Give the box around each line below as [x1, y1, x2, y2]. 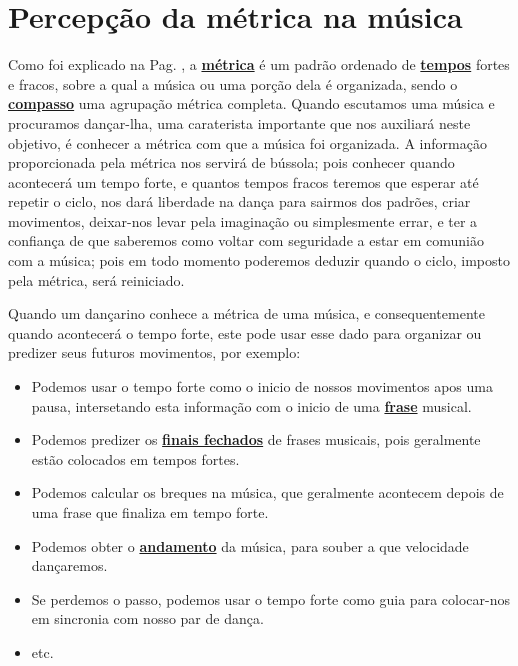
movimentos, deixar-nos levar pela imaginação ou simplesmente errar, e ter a [8, 210, 478, 231]
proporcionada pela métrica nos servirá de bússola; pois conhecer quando [8, 152, 455, 173]
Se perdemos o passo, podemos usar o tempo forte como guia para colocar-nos [31, 588, 510, 609]
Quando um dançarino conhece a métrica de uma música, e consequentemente [8, 303, 485, 324]
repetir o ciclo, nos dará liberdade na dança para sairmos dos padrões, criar [8, 191, 471, 212]
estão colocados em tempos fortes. [31, 448, 240, 469]
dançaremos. [31, 555, 108, 576]
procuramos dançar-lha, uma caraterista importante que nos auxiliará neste [8, 112, 471, 133]
